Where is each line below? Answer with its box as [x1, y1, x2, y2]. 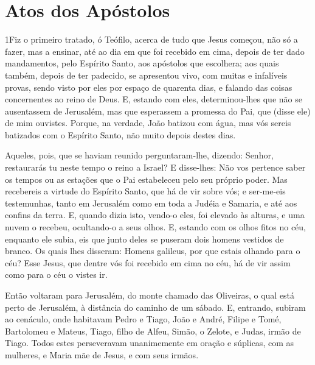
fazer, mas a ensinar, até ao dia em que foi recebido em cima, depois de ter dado [5, 44, 305, 57]
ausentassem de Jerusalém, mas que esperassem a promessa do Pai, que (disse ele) [5, 104, 311, 117]
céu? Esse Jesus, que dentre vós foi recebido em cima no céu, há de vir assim [5, 256, 291, 269]
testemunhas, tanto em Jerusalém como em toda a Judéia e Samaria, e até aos [5, 196, 297, 209]
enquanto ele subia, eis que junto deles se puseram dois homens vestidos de [5, 232, 284, 245]
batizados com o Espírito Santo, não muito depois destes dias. [5, 128, 236, 141]
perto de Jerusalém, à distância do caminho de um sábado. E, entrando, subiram [5, 300, 306, 313]
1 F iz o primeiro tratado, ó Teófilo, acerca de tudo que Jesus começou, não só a [5, 33, 298, 46]
